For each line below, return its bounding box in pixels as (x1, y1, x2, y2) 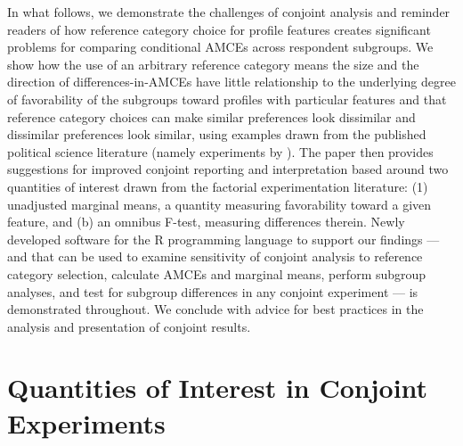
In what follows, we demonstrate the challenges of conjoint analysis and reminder (7, 3, 451, 21)
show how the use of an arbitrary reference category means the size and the (7, 54, 419, 73)
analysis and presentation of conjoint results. (7, 317, 251, 335)
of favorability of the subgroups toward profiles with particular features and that (7, 89, 447, 108)
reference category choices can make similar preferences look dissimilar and (7, 107, 416, 126)
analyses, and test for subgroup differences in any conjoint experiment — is (7, 282, 418, 301)
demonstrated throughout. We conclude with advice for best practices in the (7, 300, 424, 318)
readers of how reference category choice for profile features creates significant (7, 20, 431, 38)
